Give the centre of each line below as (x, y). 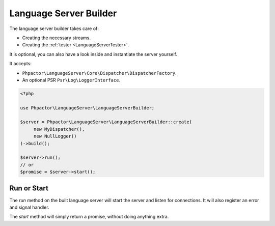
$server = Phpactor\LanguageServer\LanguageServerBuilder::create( (106, 122)
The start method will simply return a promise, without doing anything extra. (89, 217)
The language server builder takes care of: (54, 29)
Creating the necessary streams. (57, 38)
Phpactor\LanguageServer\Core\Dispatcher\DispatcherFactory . (99, 73)
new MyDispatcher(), (59, 129)
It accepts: (20, 64)
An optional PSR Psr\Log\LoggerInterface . (71, 80)
